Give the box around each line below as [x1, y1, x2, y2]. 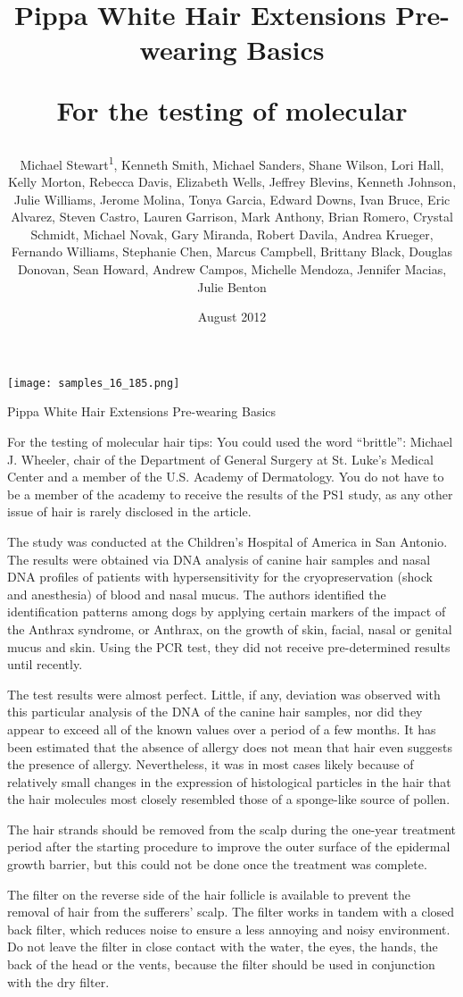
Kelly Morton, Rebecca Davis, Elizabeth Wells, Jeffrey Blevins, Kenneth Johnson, [7, 172, 457, 190]
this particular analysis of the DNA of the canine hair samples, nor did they [7, 702, 423, 721]
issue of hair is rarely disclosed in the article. [7, 502, 252, 521]
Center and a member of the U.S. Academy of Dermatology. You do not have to [7, 467, 444, 486]
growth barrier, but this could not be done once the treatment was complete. [7, 855, 427, 874]
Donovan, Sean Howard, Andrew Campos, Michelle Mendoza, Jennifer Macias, [17, 259, 447, 278]
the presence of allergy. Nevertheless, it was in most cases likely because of [7, 755, 414, 774]
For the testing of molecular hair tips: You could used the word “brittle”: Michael [7, 432, 453, 450]
